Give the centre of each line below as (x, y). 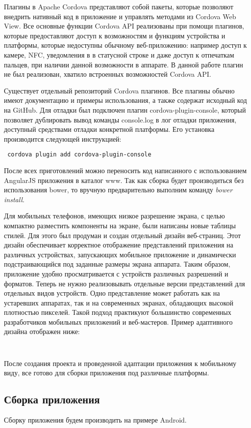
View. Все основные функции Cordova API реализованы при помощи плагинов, (124, 26)
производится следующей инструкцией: (63, 138)
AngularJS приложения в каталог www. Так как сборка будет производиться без (124, 180)
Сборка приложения (52, 399)
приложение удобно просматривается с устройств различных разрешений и (116, 273)
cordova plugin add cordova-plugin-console (79, 155)
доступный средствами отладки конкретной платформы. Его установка (109, 129)
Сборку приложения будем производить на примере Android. (95, 420)
